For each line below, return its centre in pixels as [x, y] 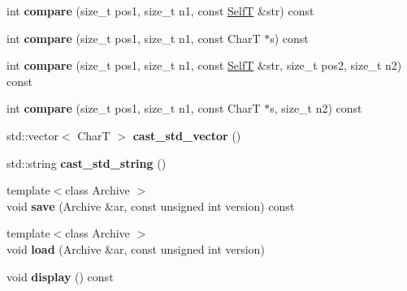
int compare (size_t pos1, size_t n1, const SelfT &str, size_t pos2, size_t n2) [204, 65]
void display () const [60, 276]
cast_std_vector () [187, 135]
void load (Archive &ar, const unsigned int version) [136, 248]
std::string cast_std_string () [87, 163]
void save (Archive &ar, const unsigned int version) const [151, 205]
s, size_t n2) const [316, 108]
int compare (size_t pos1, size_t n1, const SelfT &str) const [160, 11]
